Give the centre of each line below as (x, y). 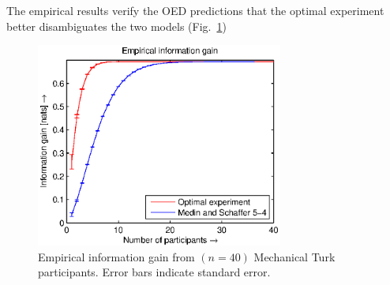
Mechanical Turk (294, 256)
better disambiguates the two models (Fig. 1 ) (116, 26)
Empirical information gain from (116, 256)
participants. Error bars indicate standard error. (154, 272)
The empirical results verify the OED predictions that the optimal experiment (195, 10)
